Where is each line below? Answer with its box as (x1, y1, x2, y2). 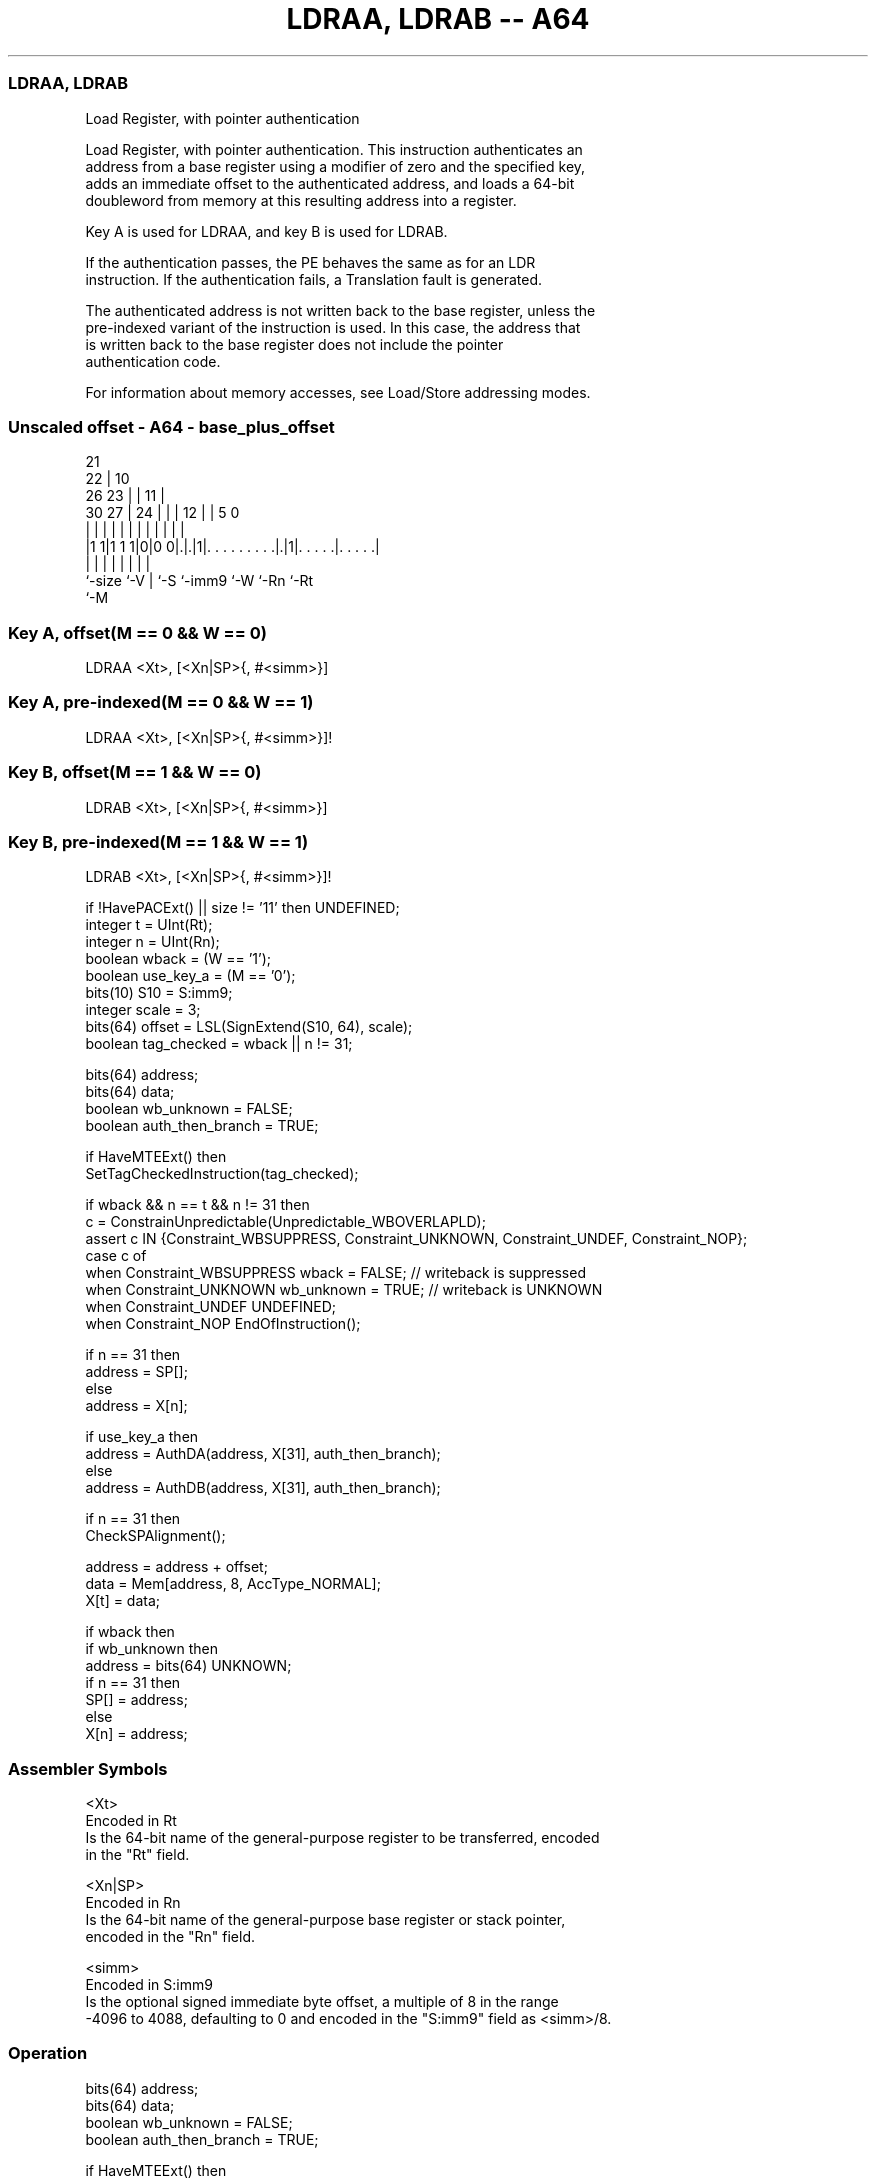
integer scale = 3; (85, 1001, 201, 1019)
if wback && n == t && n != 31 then (85, 1196, 310, 1214)
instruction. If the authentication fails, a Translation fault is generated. (85, 270, 543, 288)
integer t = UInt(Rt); (85, 916, 213, 934)
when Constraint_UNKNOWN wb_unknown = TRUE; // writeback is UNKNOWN (85, 1281, 603, 1299)
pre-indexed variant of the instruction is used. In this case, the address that (85, 318, 581, 336)
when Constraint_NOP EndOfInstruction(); (85, 1315, 361, 1333)
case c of (85, 1247, 147, 1265)
